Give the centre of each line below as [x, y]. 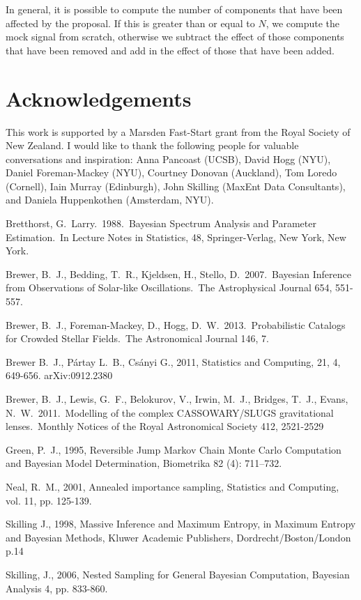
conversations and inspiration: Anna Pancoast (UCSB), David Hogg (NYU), [168, 159]
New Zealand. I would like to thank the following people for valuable [152, 145]
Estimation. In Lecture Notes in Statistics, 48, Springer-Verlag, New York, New [176, 237]
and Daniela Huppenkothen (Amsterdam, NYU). [110, 200]
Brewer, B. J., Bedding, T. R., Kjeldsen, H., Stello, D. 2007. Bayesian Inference [178, 274]
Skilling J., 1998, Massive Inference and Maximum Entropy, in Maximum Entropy [181, 524]
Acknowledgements [99, 98]
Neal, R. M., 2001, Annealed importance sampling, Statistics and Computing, [172, 486]
